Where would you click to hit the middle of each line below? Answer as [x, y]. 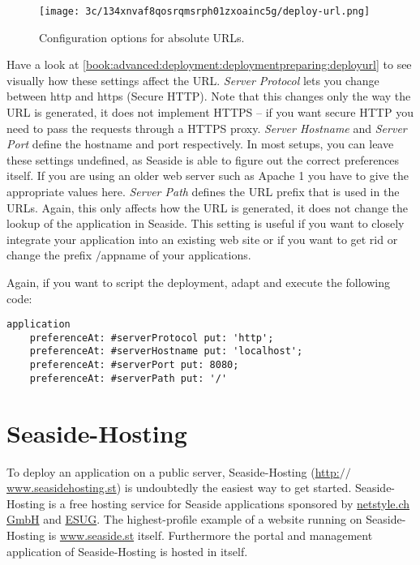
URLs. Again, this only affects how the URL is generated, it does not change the [208, 207]
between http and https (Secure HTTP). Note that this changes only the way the [209, 96]
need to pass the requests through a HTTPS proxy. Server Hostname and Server [207, 128]
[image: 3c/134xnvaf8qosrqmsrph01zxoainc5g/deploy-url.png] [205, 11]
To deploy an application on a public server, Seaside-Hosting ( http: [173, 471]
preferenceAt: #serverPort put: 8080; [134, 365]
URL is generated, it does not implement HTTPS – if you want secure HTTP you [210, 112]
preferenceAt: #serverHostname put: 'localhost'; [166, 351]
